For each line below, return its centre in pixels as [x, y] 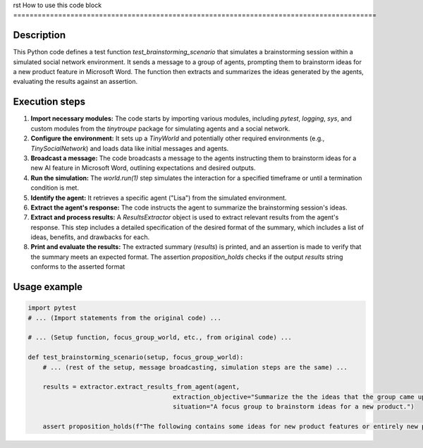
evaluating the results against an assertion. [75, 82]
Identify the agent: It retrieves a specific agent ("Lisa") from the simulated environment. [159, 198]
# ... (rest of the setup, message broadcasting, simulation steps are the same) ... [195, 367]
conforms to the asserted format [78, 267]
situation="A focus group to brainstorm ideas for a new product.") [294, 407]
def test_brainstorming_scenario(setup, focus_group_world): [136, 357]
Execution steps [49, 102]
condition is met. [55, 188]
